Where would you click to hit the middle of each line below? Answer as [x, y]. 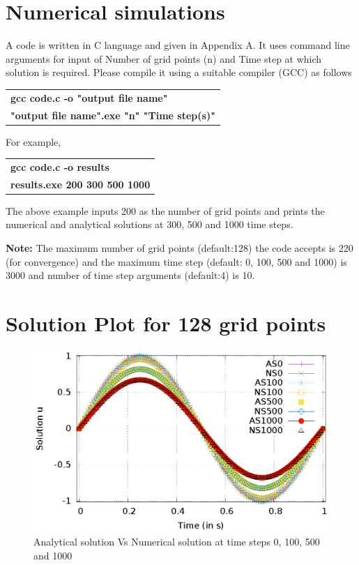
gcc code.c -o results [60, 166]
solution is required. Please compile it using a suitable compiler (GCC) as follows [179, 72]
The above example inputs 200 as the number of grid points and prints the [165, 210]
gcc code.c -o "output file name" [89, 97]
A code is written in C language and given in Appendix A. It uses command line [178, 45]
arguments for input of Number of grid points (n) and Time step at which [164, 58]
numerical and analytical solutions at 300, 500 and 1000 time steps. [150, 224]
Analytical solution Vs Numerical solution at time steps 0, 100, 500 [177, 542]
